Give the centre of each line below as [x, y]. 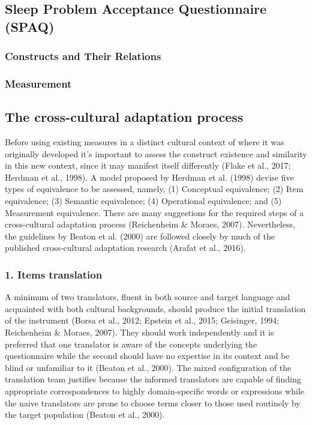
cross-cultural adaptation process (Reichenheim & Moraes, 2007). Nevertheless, [150, 224]
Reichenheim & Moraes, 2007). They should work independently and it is [139, 332]
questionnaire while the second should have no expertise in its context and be [147, 356]
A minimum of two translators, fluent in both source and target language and [148, 297]
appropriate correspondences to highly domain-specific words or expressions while [154, 390]
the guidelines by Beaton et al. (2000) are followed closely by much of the [140, 236]
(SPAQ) [30, 26]
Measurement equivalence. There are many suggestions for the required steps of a [154, 212]
